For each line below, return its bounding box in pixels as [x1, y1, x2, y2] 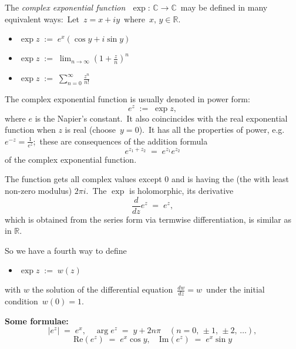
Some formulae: [5, 314, 69, 327]
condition [5, 295, 38, 307]
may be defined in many [180, 1, 268, 13]
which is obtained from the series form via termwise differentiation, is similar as [5, 213, 292, 225]
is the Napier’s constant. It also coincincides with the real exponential [35, 112, 288, 124]
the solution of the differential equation [32, 283, 173, 296]
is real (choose [65, 123, 116, 136]
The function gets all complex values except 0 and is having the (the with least [5, 173, 290, 185]
